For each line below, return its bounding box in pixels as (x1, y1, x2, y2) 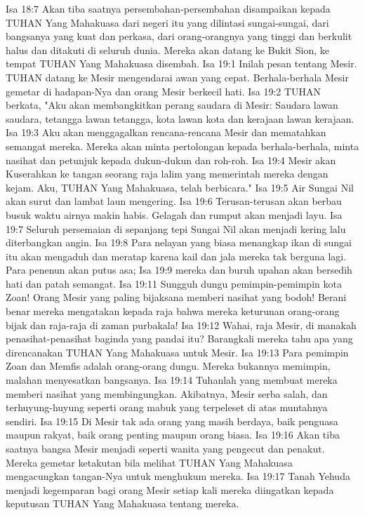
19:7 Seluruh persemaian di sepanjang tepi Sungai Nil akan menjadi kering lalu (6, 221, 346, 236)
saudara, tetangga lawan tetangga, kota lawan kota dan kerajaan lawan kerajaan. (6, 111, 354, 126)
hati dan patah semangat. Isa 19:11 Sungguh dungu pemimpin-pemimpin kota (6, 276, 342, 290)
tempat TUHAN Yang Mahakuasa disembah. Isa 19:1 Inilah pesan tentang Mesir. (6, 56, 357, 71)
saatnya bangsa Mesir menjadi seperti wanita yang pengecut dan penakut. (6, 441, 325, 455)
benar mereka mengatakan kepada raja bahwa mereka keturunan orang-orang (6, 304, 340, 319)
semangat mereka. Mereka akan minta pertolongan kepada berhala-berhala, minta (6, 138, 359, 153)
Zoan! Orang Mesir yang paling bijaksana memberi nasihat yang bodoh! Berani (6, 290, 347, 305)
